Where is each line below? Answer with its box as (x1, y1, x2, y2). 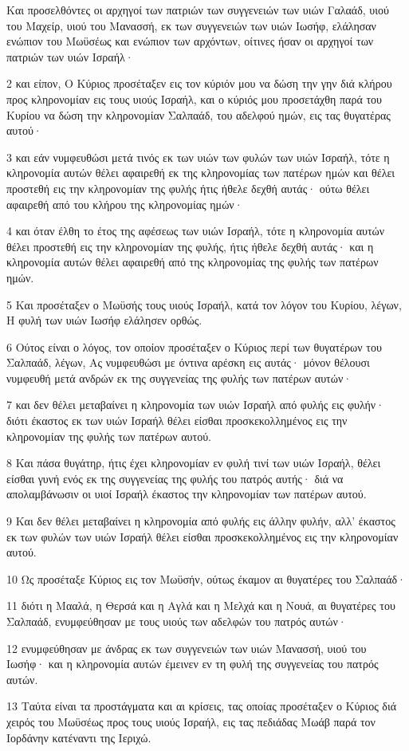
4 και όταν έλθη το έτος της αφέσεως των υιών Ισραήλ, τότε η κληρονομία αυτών (6, 222, 385, 239)
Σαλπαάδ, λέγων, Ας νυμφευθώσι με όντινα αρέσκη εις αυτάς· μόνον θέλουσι (6, 354, 370, 371)
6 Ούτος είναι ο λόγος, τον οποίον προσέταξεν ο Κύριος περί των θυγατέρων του (6, 338, 382, 355)
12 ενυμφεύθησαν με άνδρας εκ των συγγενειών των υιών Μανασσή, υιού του (6, 639, 367, 656)
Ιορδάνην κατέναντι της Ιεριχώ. (6, 729, 151, 745)
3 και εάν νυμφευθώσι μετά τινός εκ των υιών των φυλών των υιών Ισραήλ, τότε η (6, 148, 390, 165)
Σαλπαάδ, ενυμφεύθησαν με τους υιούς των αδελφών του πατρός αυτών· (6, 613, 347, 629)
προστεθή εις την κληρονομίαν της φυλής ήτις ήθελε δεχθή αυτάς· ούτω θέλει (6, 179, 370, 196)
